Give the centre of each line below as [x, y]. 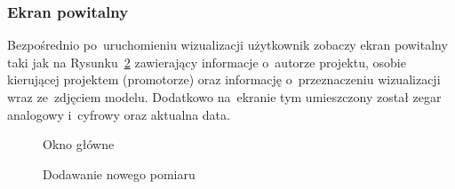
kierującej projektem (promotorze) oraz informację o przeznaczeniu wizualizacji [224, 79]
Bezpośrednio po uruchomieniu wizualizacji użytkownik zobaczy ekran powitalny [227, 45]
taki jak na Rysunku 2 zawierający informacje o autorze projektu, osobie [207, 62]
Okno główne [79, 144]
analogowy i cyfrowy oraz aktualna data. [119, 114]
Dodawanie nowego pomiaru [119, 173]
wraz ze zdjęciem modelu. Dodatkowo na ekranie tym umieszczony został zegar [224, 97]
